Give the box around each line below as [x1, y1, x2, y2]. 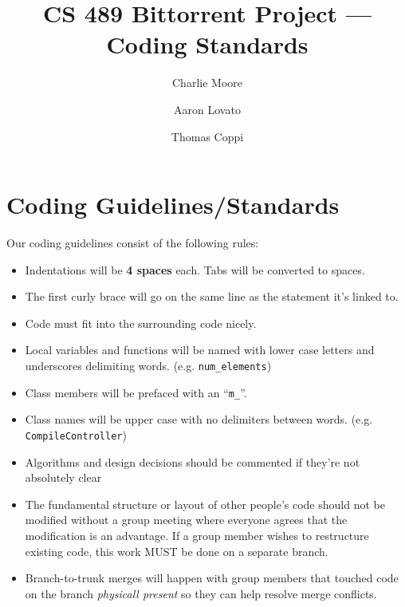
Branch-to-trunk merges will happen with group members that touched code [25, 570, 399, 586]
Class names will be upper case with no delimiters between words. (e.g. [25, 411, 373, 428]
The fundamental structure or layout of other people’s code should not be [25, 495, 385, 512]
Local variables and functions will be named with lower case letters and [25, 341, 375, 358]
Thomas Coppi [171, 128, 244, 144]
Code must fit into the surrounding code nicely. [25, 314, 257, 331]
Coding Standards [106, 28, 309, 61]
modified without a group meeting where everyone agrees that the [25, 511, 348, 528]
